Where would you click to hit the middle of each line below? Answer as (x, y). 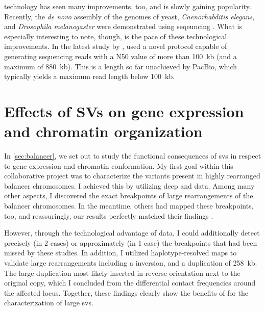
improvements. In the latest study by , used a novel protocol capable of (116, 46)
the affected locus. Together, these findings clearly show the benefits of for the (126, 292)
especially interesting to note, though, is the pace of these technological (116, 36)
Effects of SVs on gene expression (124, 111)
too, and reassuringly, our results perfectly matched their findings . (109, 215)
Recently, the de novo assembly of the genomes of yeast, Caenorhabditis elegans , (129, 16)
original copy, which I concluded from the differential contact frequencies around (130, 283)
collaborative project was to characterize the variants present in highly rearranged (132, 176)
